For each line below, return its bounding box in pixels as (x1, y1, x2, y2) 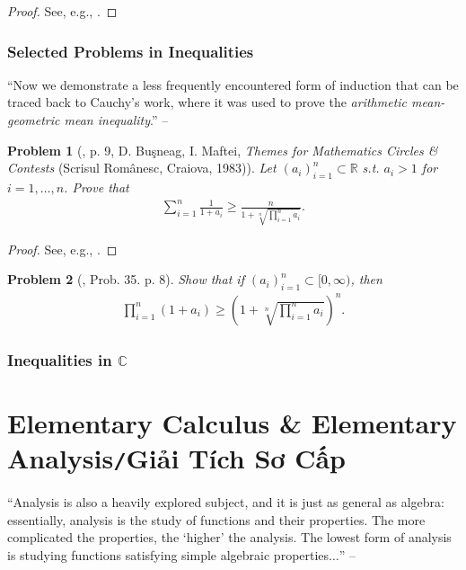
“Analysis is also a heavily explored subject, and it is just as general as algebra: (7, 493, 444, 512)
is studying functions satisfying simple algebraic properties (7, 545, 330, 564)
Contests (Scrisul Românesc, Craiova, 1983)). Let (7, 158, 277, 177)
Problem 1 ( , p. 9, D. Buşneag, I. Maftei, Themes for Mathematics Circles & (7, 140, 438, 159)
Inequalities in (7, 348, 112, 370)
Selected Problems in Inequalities (7, 40, 254, 62)
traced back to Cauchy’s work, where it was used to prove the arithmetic (7, 93, 408, 111)
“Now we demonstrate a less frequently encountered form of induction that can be (7, 75, 459, 94)
